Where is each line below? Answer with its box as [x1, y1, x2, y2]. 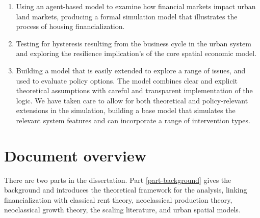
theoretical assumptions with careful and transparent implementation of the [16, 85, 253, 96]
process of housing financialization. [16, 21, 125, 32]
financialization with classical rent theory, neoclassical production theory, [4, 194, 232, 205]
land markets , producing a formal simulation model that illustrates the [16, 11, 238, 21]
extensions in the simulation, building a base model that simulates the [16, 105, 236, 116]
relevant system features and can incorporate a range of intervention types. [16, 115, 250, 125]
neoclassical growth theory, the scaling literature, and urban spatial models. [4, 204, 241, 215]
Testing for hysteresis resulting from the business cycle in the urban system [16, 38, 251, 48]
